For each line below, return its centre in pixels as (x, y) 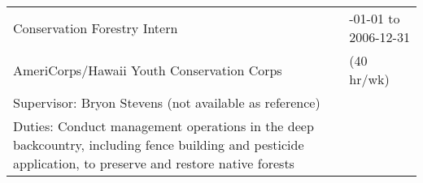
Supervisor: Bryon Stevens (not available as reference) (167, 102)
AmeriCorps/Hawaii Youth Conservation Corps (148, 70)
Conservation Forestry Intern (96, 28)
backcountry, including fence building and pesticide (159, 145)
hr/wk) (369, 79)
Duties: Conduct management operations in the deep (164, 126)
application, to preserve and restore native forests (154, 163)
